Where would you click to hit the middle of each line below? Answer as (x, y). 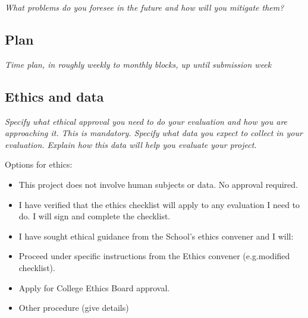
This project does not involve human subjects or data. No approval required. (158, 184)
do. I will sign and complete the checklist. (95, 216)
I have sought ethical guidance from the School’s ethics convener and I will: (156, 236)
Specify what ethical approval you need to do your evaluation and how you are (146, 121)
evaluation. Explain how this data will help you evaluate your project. (131, 144)
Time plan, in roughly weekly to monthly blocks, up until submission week (138, 64)
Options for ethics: (39, 164)
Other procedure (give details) (74, 308)
